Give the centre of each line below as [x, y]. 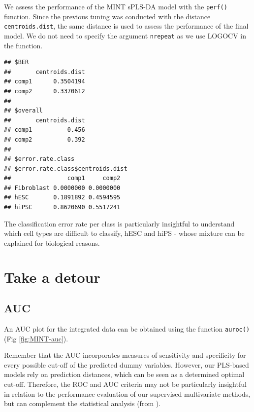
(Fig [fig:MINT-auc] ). [36, 338]
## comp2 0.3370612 [45, 91]
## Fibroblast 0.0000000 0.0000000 [62, 188]
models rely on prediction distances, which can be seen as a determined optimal [124, 374]
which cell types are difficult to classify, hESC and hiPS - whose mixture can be [124, 233]
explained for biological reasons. [52, 243]
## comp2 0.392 [45, 139]
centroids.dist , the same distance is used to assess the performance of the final [126, 26]
